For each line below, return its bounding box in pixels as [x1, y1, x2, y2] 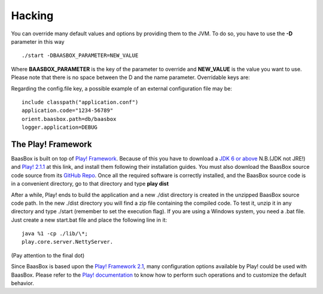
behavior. [11, 280, 34, 287]
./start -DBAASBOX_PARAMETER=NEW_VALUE [22, 52, 139, 59]
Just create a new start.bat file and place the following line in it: [11, 216, 167, 223]
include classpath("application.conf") [22, 99, 139, 105]
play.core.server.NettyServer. [22, 238, 114, 245]
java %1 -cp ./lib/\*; [22, 231, 89, 237]
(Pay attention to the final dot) [11, 251, 85, 259]
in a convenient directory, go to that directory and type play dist [11, 180, 169, 187]
